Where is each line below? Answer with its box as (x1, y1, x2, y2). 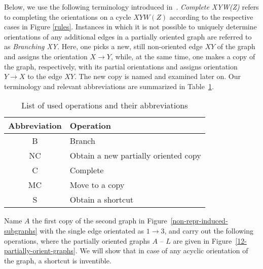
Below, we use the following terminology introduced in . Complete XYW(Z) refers (4, 2, 259, 12)
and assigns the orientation (4, 51, 88, 61)
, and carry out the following (164, 225, 254, 236)
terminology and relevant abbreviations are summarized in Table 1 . (4, 81, 214, 91)
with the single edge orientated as (40, 225, 144, 236)
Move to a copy (69, 179, 125, 191)
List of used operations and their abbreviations (21, 99, 188, 111)
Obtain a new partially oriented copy (69, 149, 201, 162)
